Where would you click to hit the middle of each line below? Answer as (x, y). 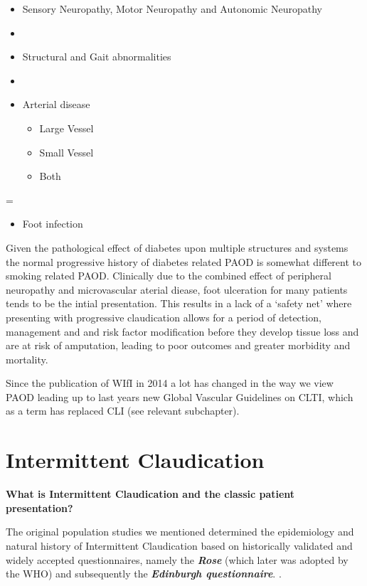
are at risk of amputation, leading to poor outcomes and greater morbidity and (178, 345)
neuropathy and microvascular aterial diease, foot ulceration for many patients (177, 289)
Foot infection (53, 224)
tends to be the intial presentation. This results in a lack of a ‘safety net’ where (179, 303)
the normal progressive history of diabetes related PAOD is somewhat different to (184, 261)
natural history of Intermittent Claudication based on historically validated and (179, 545)
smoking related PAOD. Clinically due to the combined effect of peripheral (169, 276)
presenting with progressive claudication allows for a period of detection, (164, 317)
